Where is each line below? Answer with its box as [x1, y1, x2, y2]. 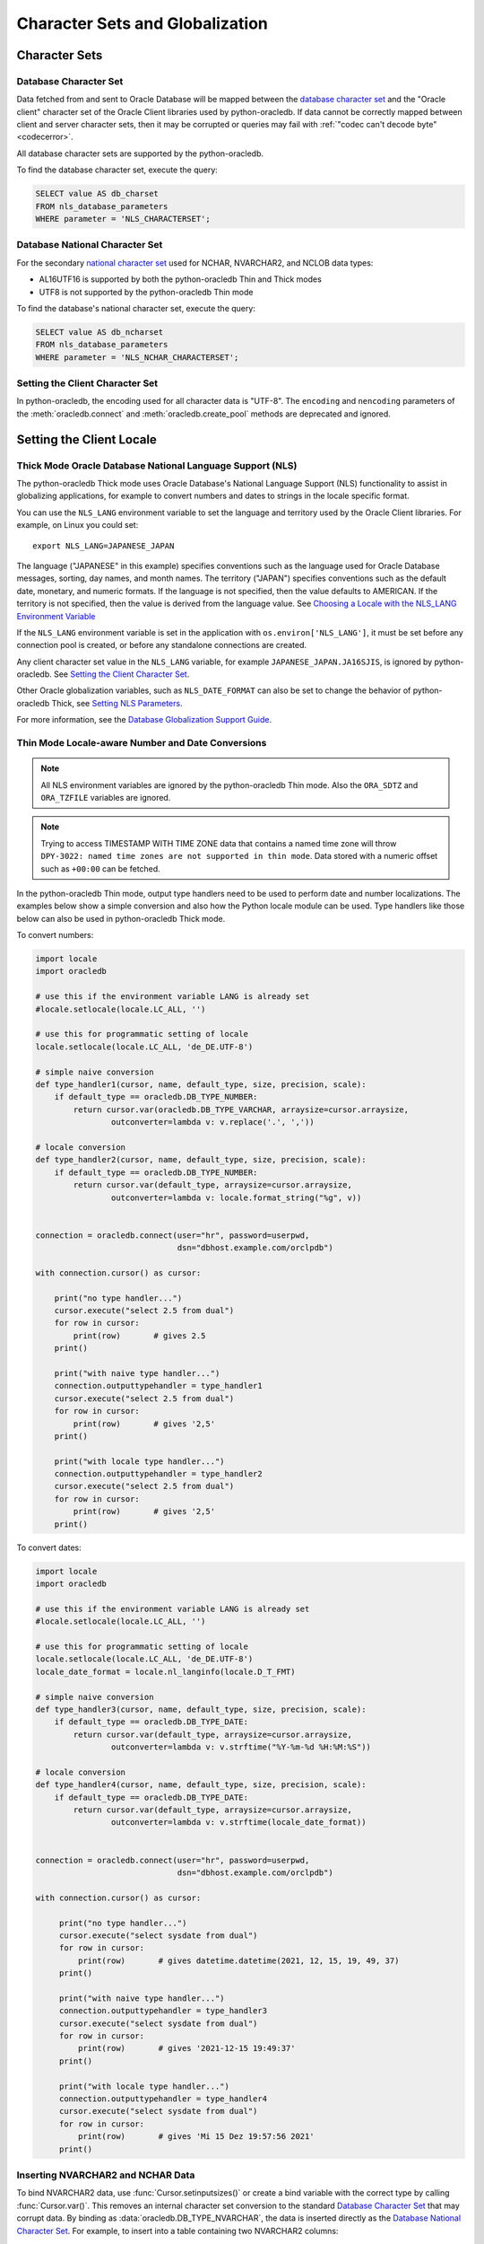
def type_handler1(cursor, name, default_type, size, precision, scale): [35, 1079, 367, 1090]
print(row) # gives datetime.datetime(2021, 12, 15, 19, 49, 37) [77, 1955, 400, 1966]
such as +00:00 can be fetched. [40, 863, 160, 874]
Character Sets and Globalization [16, 13, 269, 33]
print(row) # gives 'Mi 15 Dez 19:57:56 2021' [77, 2132, 315, 2142]
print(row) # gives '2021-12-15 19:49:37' [77, 2043, 296, 2054]
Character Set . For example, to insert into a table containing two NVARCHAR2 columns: [16, 2225, 339, 2236]
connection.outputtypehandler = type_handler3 [58, 2006, 268, 2016]
